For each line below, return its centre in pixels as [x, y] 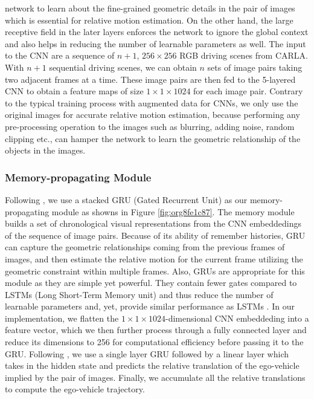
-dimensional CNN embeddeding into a [237, 318]
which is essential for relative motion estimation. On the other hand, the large [149, 20]
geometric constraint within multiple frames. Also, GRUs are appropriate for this [155, 271]
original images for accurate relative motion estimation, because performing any [152, 115]
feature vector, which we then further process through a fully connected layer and [156, 330]
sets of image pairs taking [255, 67]
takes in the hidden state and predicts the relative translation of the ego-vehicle [152, 365]
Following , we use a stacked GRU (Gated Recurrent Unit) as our [126, 199]
